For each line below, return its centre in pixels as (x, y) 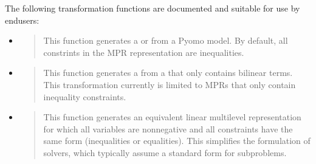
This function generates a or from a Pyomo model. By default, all (166, 40)
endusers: (22, 20)
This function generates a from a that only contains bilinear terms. (168, 73)
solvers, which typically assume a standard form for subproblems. (165, 152)
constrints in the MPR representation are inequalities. (144, 52)
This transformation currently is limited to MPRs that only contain (170, 84)
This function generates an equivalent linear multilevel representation (172, 117)
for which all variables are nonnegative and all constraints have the (168, 128)
